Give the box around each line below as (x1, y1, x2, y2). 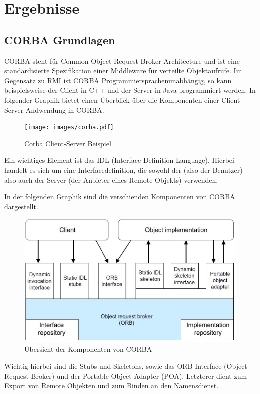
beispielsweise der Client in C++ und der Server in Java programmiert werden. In (4, 85, 256, 95)
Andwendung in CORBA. (25, 104, 104, 115)
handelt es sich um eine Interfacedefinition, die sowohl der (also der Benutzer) (4, 164, 243, 175)
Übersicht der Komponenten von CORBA (24, 344, 152, 354)
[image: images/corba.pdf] (24, 124, 114, 131)
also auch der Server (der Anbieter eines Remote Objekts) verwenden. (4, 174, 218, 185)
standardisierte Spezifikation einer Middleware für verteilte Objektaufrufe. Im (4, 65, 242, 76)
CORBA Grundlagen (4, 32, 115, 47)
